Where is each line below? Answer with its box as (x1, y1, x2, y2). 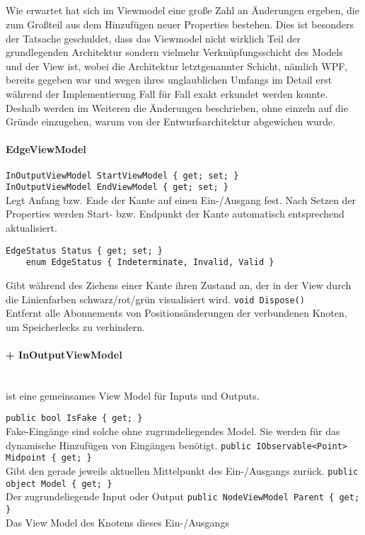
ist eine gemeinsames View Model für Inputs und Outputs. (6, 388, 260, 402)
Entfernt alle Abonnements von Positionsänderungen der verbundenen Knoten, (6, 305, 347, 320)
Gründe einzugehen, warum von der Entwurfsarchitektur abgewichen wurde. (6, 114, 336, 129)
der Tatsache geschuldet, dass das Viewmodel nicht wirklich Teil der (6, 30, 301, 45)
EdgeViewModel (6, 142, 86, 157)
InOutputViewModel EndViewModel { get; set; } (6, 182, 228, 193)
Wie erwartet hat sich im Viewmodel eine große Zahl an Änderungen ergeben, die (6, 3, 359, 18)
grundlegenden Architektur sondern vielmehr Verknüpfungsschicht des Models (6, 45, 343, 60)
